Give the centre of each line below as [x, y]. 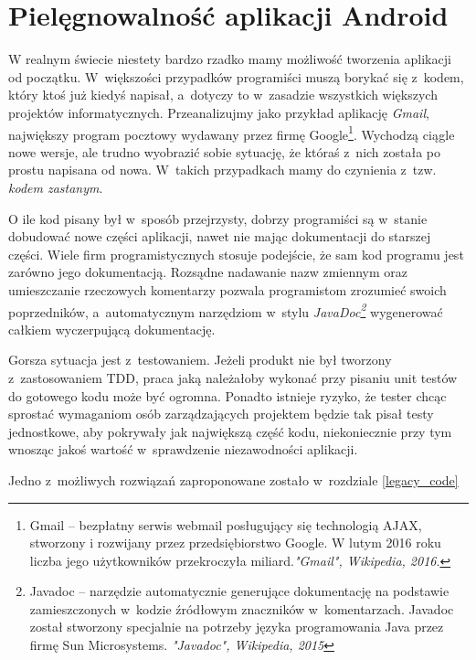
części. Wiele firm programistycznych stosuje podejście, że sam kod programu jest [236, 254]
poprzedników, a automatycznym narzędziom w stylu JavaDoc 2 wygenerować [226, 310]
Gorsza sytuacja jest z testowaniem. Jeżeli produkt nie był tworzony [200, 360]
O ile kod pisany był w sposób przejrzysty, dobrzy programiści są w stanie [218, 218]
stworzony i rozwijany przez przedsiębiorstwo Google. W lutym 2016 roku [235, 543]
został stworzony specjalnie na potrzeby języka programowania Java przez [237, 627]
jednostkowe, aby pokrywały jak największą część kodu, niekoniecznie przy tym [230, 431]
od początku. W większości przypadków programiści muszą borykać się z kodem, [236, 76]
